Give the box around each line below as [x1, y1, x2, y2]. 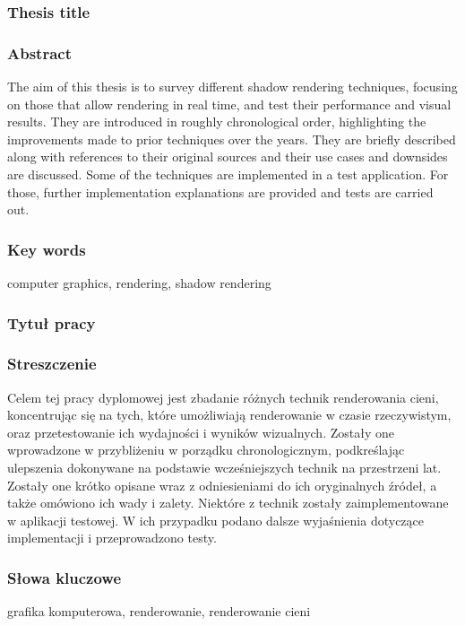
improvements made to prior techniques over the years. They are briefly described [7, 129, 456, 148]
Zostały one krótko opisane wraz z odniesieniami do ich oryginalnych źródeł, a [7, 475, 437, 494]
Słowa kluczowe [7, 566, 122, 588]
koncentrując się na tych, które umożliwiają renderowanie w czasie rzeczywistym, [7, 405, 452, 424]
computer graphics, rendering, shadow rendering [7, 274, 271, 292]
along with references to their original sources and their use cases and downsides [7, 147, 448, 166]
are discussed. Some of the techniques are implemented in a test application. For [7, 165, 449, 184]
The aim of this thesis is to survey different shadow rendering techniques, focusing [7, 77, 458, 96]
